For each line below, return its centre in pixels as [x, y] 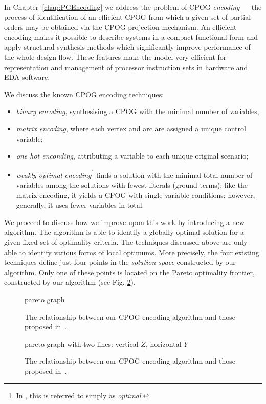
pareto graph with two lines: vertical [82, 343]
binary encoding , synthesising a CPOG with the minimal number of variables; [138, 111]
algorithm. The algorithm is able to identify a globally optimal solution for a [124, 232]
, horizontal [163, 343]
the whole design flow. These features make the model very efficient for [115, 57]
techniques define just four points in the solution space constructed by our [120, 262]
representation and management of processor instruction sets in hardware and [126, 67]
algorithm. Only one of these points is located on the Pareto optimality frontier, [129, 272]
